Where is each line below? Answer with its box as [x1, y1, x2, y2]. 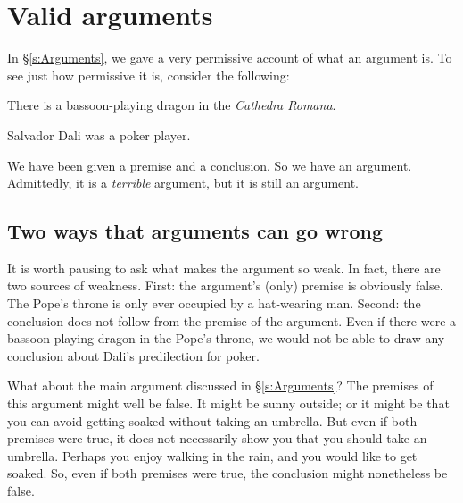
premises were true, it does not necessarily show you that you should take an [7, 429, 427, 448]
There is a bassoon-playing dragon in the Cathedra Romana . [7, 96, 336, 114]
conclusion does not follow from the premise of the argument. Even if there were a [7, 311, 457, 330]
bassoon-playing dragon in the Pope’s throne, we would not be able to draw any [7, 329, 445, 348]
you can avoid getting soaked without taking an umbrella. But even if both [7, 411, 418, 430]
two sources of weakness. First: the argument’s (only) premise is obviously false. [7, 276, 443, 295]
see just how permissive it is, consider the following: [7, 65, 290, 84]
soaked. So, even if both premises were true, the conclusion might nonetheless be [7, 464, 448, 482]
